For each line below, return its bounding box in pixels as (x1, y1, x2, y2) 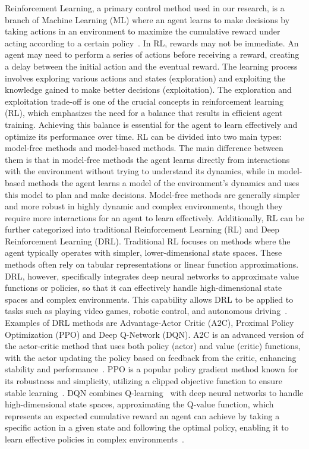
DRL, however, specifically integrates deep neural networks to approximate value (5, 269, 299, 282)
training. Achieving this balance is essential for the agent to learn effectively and (5, 118, 298, 130)
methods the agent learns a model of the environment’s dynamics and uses (27, 176, 299, 189)
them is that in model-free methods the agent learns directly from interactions (5, 153, 290, 165)
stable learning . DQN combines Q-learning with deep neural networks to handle (5, 386, 304, 398)
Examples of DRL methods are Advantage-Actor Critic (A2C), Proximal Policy (5, 316, 294, 329)
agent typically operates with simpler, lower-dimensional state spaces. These (5, 246, 282, 259)
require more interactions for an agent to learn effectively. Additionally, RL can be (5, 211, 304, 224)
